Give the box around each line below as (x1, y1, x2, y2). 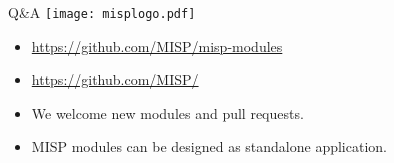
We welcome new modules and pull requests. (31, 102, 304, 123)
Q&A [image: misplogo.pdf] (8, 2, 196, 22)
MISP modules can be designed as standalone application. (31, 136, 387, 157)
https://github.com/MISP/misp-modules (31, 35, 283, 56)
